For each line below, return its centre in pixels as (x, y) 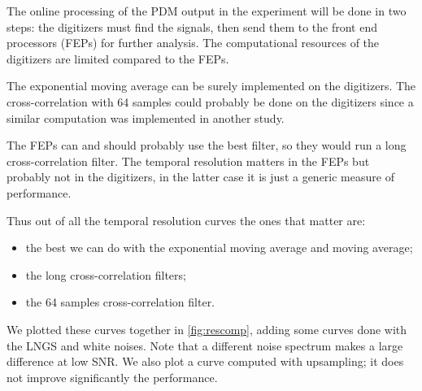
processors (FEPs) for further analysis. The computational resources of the (193, 43)
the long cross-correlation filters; (106, 274)
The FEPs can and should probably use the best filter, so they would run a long (207, 145)
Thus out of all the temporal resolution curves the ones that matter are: (186, 220)
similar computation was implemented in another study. (146, 117)
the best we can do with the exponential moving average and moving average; (219, 248)
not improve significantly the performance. (112, 377)
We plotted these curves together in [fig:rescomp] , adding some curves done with (207, 329)
